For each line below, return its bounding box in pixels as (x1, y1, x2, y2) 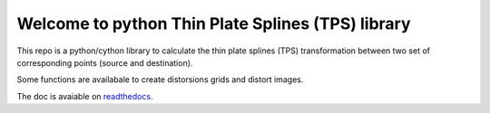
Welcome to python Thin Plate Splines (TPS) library (16, 14, 412, 33)
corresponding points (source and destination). (16, 57, 193, 68)
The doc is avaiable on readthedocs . (16, 90, 153, 101)
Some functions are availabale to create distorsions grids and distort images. (16, 74, 304, 85)
